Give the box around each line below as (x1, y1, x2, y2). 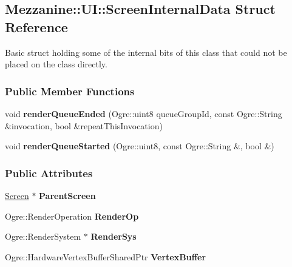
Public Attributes (5, 165, 93, 180)
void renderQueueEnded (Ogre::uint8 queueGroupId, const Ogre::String (5, 107, 282, 120)
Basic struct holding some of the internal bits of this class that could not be (5, 46, 287, 58)
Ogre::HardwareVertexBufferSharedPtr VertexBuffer (5, 250, 206, 263)
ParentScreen (39, 189, 96, 201)
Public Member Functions (5, 83, 135, 98)
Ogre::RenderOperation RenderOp (5, 209, 139, 222)
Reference (5, 17, 68, 36)
